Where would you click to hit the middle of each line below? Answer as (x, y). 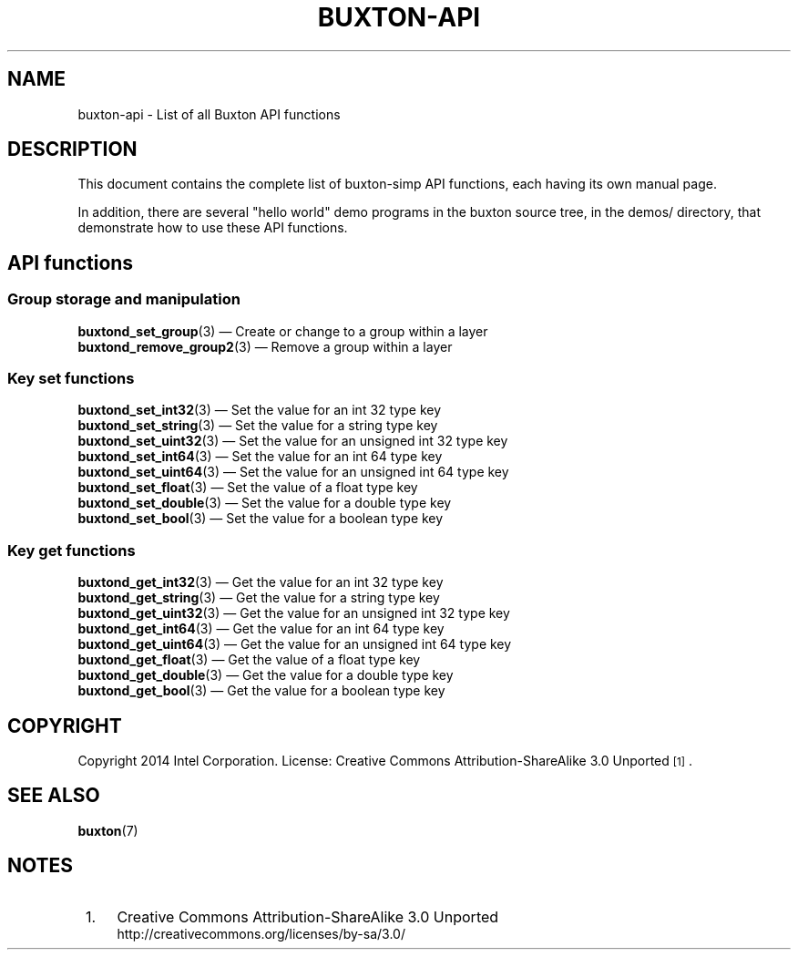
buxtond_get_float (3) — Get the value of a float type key (249, 660)
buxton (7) (108, 830)
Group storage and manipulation (124, 299)
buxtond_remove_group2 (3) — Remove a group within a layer (265, 346)
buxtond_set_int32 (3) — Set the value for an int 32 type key (260, 410)
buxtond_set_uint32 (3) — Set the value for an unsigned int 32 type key (293, 441)
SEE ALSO (54, 796)
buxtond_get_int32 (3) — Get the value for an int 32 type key (261, 582)
